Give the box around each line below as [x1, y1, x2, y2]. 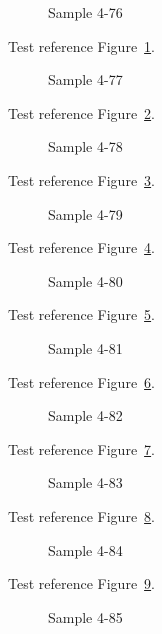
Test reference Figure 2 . [8, 102, 155, 123]
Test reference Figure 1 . [8, 35, 155, 56]
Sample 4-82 [48, 405, 123, 426]
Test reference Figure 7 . [8, 438, 155, 459]
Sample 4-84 [48, 539, 123, 560]
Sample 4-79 [48, 203, 123, 224]
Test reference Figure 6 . [8, 371, 155, 392]
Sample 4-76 [48, 2, 123, 22]
